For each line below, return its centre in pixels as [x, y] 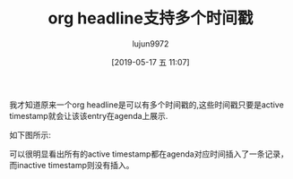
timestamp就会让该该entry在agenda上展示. [89, 115]
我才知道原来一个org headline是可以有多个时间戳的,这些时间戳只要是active [146, 105]
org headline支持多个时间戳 [151, 18]
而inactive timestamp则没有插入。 [72, 165]
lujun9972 [151, 43]
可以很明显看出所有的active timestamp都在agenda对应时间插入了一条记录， [149, 154]
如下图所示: [30, 134]
